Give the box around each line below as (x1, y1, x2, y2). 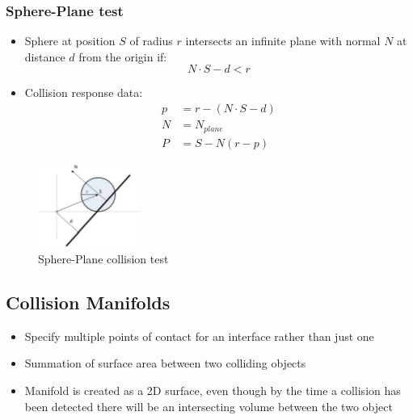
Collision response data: (24, 84, 143, 101)
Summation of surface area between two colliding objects (24, 355, 306, 372)
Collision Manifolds (6, 289, 171, 314)
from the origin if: (78, 48, 167, 65)
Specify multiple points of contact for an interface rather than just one (24, 327, 374, 344)
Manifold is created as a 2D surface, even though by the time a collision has (24, 381, 401, 398)
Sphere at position (24, 32, 116, 49)
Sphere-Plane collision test (38, 250, 169, 267)
